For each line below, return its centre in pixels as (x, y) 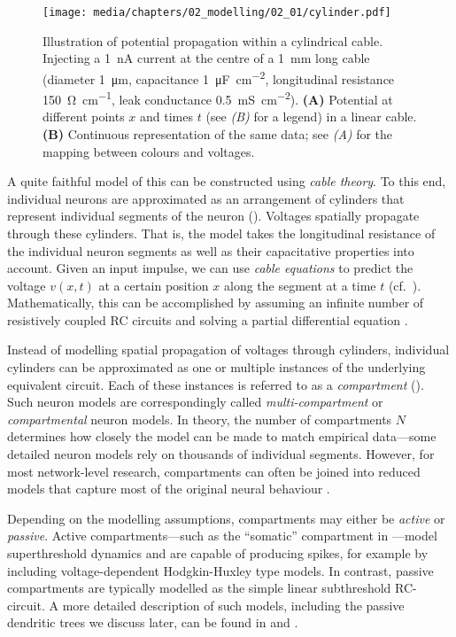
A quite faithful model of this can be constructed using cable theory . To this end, (227, 181)
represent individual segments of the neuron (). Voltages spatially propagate (213, 216)
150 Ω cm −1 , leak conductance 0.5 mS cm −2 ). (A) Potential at (218, 98)
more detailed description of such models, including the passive (233, 605)
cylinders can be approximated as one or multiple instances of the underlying (216, 367)
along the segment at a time (300, 285)
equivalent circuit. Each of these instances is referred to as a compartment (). (216, 384)
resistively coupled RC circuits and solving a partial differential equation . (208, 319)
